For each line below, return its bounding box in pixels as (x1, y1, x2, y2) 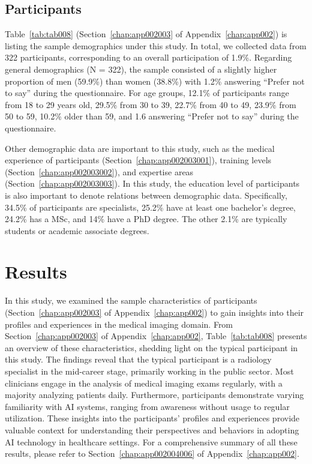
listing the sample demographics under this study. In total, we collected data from (5, 39, 307, 52)
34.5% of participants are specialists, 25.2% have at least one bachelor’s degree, (5, 200, 296, 213)
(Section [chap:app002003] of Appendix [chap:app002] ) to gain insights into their (5, 306, 304, 319)
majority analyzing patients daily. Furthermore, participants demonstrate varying (5, 388, 304, 401)
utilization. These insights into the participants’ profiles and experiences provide (5, 412, 300, 424)
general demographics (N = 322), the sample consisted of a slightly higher (5, 62, 277, 75)
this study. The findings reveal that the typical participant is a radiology (5, 353, 272, 366)
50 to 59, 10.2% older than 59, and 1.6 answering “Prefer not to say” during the (5, 110, 299, 122)
